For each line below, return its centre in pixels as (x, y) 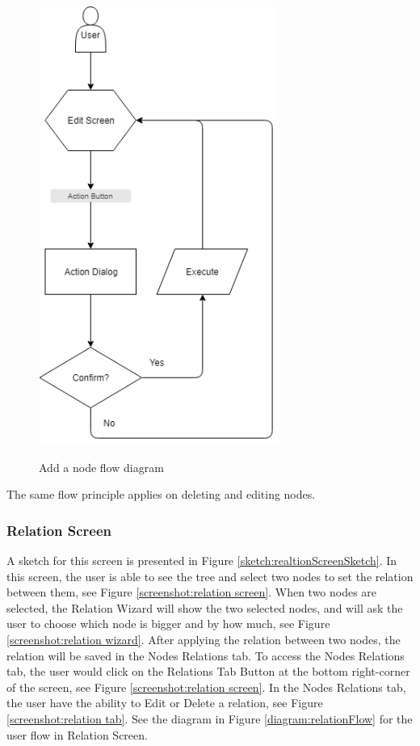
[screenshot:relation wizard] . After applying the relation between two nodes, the (204, 640)
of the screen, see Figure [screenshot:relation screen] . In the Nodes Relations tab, (206, 687)
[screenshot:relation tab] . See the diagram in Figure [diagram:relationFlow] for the (210, 719)
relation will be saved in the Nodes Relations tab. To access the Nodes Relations (206, 655)
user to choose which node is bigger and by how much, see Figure (168, 624)
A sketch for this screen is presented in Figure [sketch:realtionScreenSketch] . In (202, 561)
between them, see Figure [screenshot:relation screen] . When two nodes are (192, 592)
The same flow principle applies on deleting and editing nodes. (161, 494)
